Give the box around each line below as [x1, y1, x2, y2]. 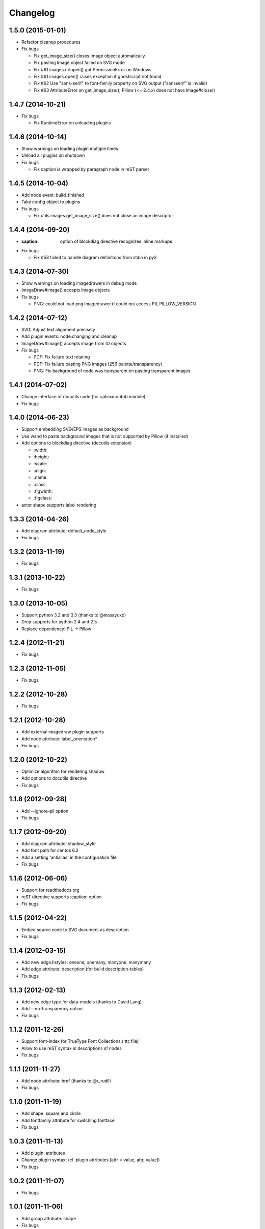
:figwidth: [33, 488, 53, 494]
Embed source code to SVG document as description [21, 927, 129, 933]
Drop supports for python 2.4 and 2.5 [21, 619, 97, 625]
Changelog [9, 7, 55, 18]
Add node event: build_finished [21, 192, 84, 198]
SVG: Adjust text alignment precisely [21, 326, 95, 332]
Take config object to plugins [21, 199, 80, 205]
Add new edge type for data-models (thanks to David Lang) [21, 998, 142, 1005]
